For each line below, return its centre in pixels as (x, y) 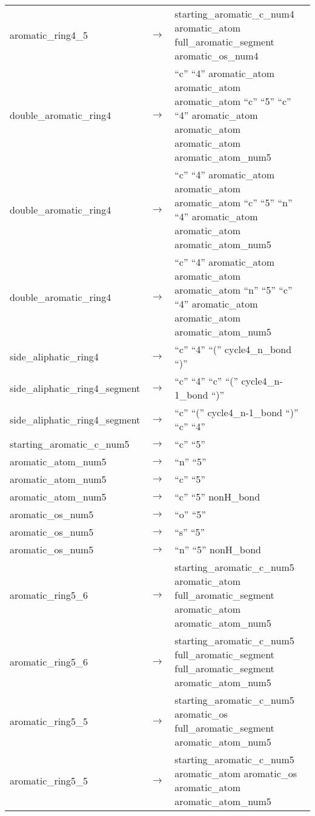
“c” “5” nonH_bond (217, 497)
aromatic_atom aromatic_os (236, 773)
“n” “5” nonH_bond (218, 549)
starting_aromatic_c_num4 (234, 14)
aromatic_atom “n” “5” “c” (234, 290)
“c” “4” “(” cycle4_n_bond (233, 349)
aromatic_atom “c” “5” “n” (234, 202)
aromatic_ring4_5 (49, 35)
